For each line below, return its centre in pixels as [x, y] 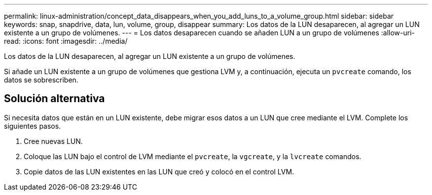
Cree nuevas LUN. [53, 141]
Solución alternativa [54, 99]
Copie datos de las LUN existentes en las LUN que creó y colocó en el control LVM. [159, 171]
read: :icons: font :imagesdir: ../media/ [66, 41]
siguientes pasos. [33, 126]
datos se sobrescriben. [41, 80]
